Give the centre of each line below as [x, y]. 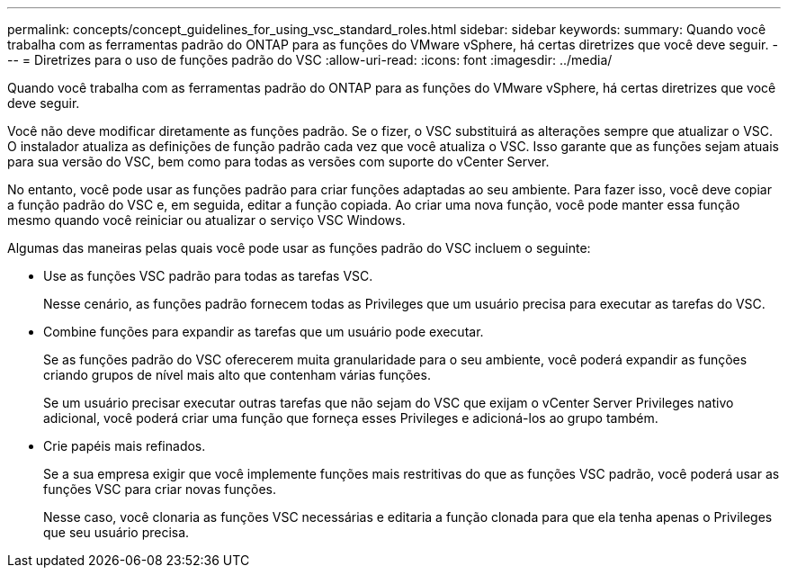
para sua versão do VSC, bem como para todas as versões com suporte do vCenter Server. [278, 162]
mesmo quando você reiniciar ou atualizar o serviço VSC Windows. [206, 220]
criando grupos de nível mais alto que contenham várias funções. [237, 375]
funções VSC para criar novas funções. [160, 489]
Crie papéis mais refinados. [125, 446]
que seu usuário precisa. [116, 532]
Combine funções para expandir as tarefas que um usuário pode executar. [264, 332]
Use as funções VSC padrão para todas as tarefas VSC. [208, 276]
